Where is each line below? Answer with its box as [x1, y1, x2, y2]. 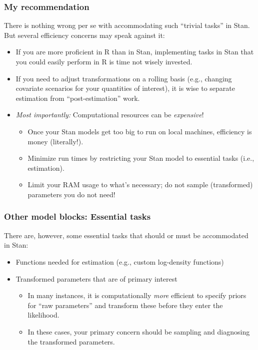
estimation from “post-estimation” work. [15, 92, 140, 103]
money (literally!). [27, 136, 83, 146]
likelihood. [27, 310, 59, 320]
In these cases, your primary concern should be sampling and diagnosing [27, 326, 250, 337]
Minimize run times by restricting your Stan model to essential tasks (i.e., [27, 153, 254, 163]
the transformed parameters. [27, 336, 115, 347]
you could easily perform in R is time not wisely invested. [15, 56, 192, 66]
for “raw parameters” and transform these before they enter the [27, 300, 223, 310]
